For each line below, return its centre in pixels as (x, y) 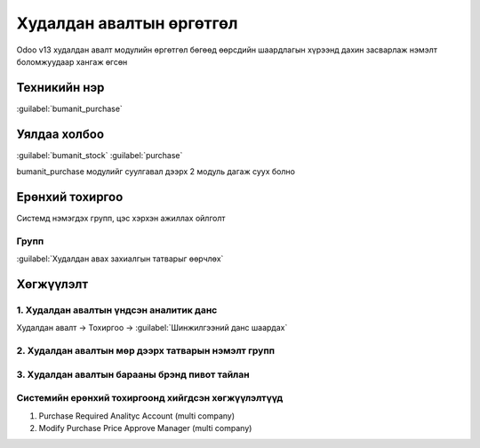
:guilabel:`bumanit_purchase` (70, 108)
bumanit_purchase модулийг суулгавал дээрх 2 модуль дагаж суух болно (156, 172)
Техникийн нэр (60, 88)
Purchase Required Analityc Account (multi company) (137, 416)
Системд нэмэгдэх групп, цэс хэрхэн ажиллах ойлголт (121, 219)
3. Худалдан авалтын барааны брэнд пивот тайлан (133, 374)
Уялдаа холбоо (60, 134)
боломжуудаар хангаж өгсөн (72, 61)
